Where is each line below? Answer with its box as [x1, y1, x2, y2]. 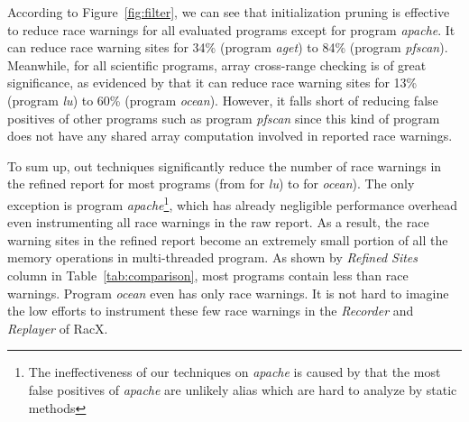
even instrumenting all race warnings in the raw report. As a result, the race [7, 213, 429, 232]
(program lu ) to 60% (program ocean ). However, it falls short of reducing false [7, 90, 438, 109]
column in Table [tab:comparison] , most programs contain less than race [7, 265, 409, 284]
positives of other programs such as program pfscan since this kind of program [7, 108, 440, 127]
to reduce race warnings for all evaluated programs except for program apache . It [7, 20, 455, 39]
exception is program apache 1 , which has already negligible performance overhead [7, 192, 457, 214]
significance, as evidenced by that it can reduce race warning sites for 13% [7, 73, 418, 92]
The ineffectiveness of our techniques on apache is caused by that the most [28, 362, 441, 381]
